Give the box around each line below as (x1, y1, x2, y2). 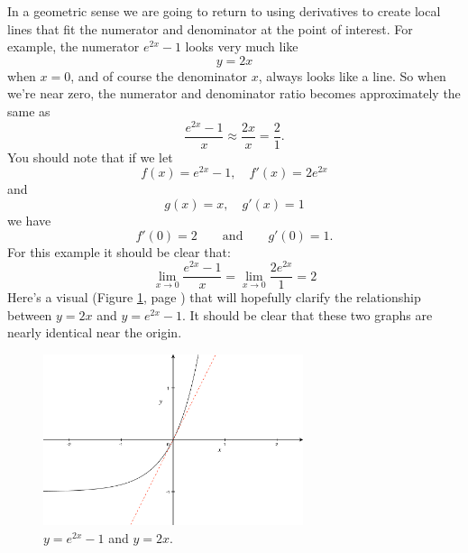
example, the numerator (7, 37, 140, 56)
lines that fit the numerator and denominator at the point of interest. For (7, 19, 413, 38)
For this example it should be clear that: (7, 242, 231, 261)
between (7, 305, 52, 324)
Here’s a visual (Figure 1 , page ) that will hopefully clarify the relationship (7, 288, 421, 307)
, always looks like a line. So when (258, 66, 446, 85)
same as (7, 101, 50, 120)
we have (7, 210, 51, 229)
